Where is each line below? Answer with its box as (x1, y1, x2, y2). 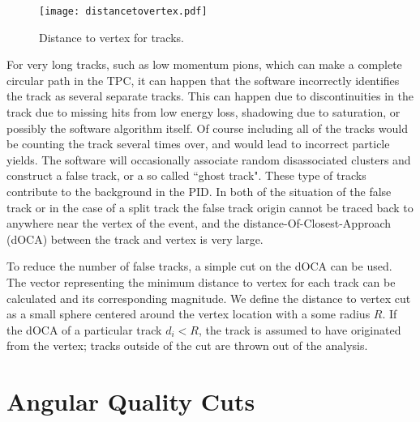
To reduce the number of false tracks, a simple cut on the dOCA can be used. (6, 258, 392, 275)
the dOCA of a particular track (6, 321, 162, 338)
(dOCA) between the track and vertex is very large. (6, 230, 264, 247)
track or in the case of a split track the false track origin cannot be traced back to (6, 198, 414, 215)
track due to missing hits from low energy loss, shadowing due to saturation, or (6, 104, 401, 121)
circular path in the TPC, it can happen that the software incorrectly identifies (6, 71, 400, 88)
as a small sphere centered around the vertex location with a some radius (6, 305, 371, 322)
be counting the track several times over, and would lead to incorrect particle (6, 135, 390, 152)
